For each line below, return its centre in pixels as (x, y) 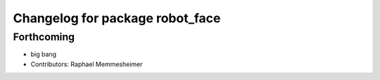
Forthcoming (44, 37)
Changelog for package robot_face (117, 18)
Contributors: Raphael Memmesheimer (87, 64)
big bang (43, 54)
